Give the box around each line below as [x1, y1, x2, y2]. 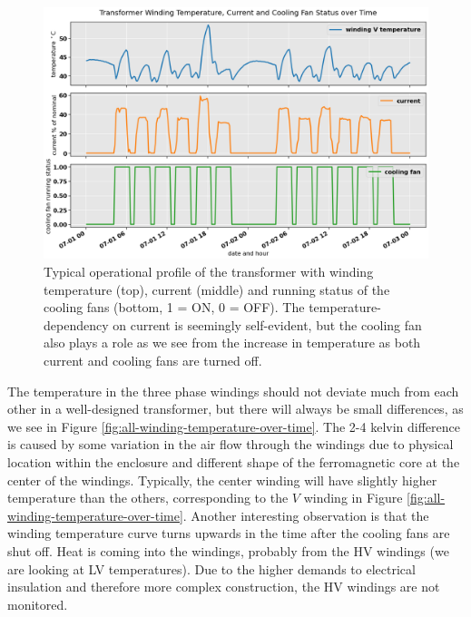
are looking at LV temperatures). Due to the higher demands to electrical [7, 559, 416, 578]
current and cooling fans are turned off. [44, 350, 262, 369]
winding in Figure [303, 488, 403, 507]
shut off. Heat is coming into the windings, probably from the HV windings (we [7, 541, 449, 560]
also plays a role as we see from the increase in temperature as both [44, 333, 421, 352]
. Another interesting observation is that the [182, 505, 429, 524]
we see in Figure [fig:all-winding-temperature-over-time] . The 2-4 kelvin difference [7, 416, 461, 436]
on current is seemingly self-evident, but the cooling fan [113, 315, 422, 334]
